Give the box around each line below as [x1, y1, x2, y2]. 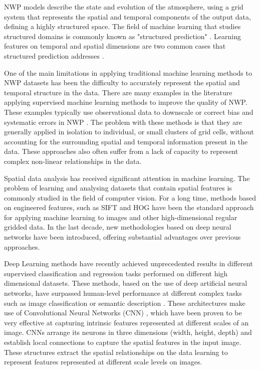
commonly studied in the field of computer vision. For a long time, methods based [4, 192, 256, 203]
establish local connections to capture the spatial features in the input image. [4, 337, 241, 347]
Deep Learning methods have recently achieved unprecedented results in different [4, 258, 253, 269]
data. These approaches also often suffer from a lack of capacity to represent [4, 146, 238, 156]
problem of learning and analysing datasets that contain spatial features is [4, 182, 232, 193]
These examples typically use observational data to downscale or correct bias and [4, 106, 253, 117]
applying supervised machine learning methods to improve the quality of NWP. [4, 97, 247, 107]
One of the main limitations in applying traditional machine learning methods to [4, 67, 252, 78]
